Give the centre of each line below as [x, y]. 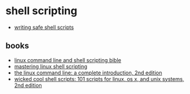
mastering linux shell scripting [51, 66]
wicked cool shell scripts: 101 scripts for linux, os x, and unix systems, [99, 79]
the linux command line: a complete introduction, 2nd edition [88, 73]
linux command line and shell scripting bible [68, 60]
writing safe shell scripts [44, 27]
